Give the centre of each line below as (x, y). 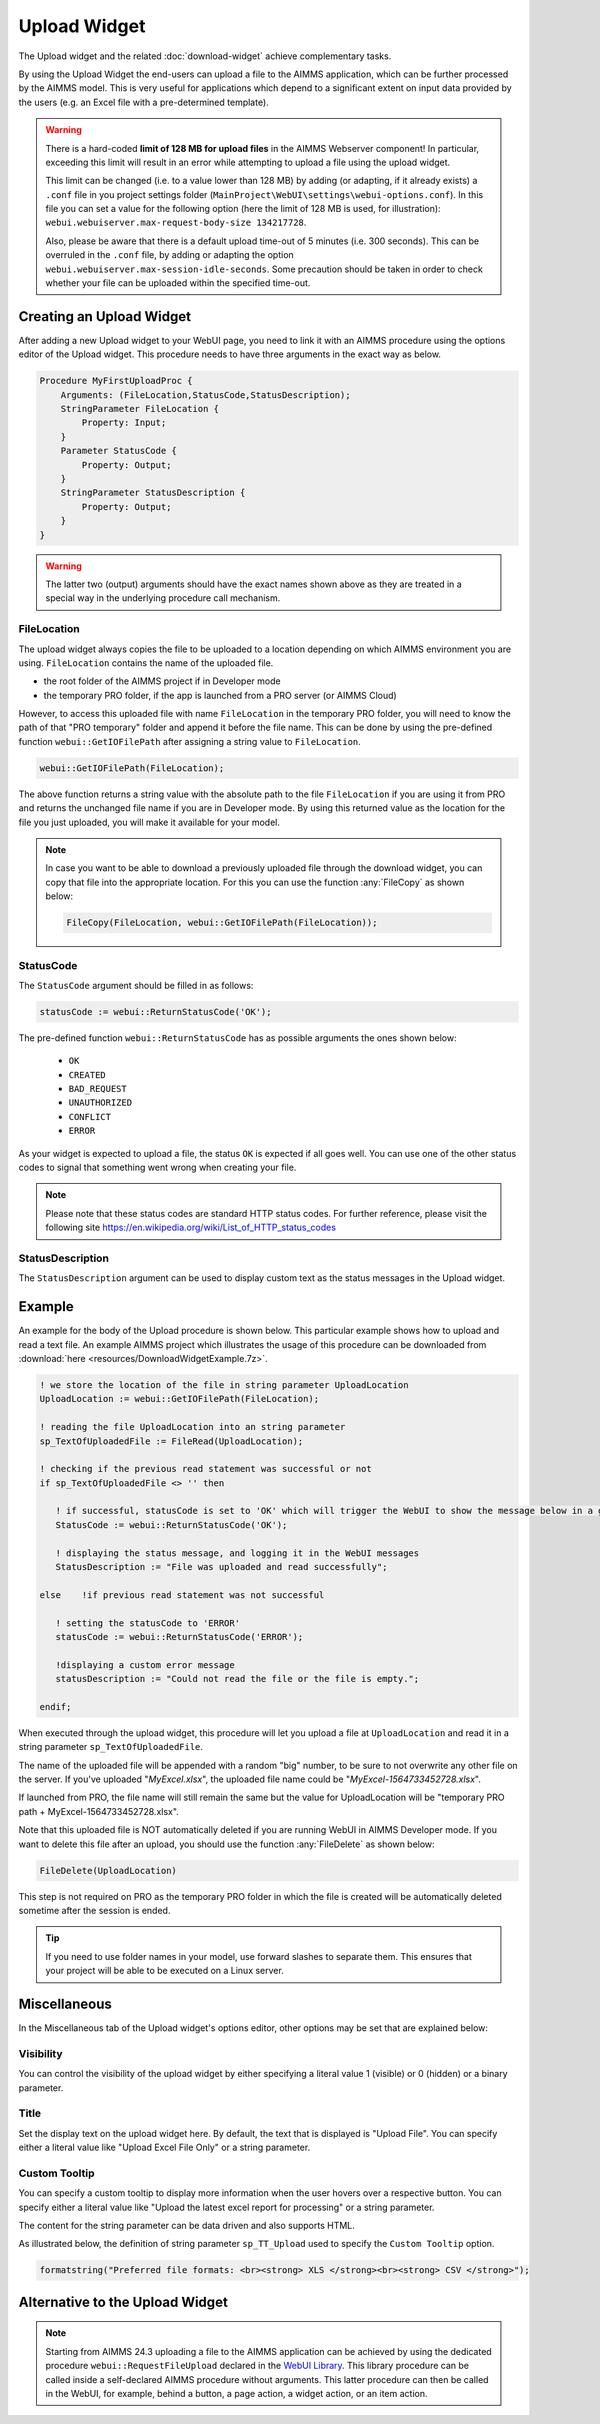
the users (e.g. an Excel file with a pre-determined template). (143, 102)
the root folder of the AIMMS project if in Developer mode (162, 681)
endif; (55, 1706)
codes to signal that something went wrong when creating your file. (157, 1167)
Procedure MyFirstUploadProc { (116, 381)
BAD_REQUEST (97, 1089)
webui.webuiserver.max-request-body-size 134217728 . (176, 222)
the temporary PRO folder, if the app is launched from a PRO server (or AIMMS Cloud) (220, 695)
